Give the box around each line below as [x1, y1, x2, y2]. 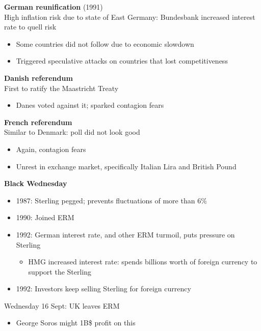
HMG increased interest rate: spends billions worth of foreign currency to [28, 256, 257, 267]
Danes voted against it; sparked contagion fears [16, 100, 164, 110]
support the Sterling [28, 266, 92, 277]
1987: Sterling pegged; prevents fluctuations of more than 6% [16, 195, 207, 205]
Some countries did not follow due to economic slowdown [16, 38, 194, 49]
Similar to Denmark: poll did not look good [4, 127, 140, 137]
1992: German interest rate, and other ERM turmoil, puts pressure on [16, 229, 235, 239]
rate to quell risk [4, 21, 57, 32]
